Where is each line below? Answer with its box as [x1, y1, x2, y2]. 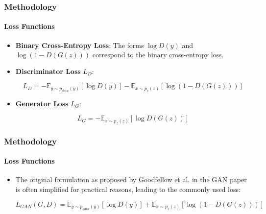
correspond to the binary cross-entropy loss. [92, 49, 224, 60]
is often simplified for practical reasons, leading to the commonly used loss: [15, 184, 241, 194]
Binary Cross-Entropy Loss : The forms [15, 40, 144, 50]
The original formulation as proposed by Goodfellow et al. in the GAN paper [15, 174, 247, 185]
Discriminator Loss [15, 66, 81, 76]
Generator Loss [15, 98, 69, 108]
